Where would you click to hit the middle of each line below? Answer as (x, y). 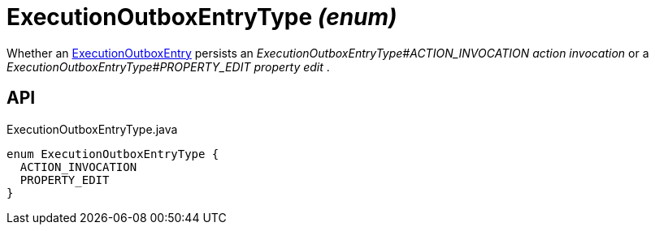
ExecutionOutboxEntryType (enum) (202, 17)
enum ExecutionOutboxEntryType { (113, 154)
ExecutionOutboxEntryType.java (92, 129)
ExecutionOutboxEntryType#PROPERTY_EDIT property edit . (168, 66)
